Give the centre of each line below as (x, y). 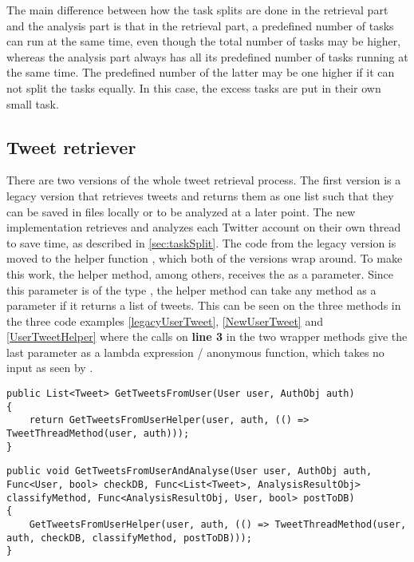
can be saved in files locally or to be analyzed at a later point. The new (181, 211)
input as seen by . (50, 368)
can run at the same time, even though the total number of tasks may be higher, (204, 41)
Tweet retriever (71, 146)
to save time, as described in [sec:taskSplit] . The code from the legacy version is (201, 242)
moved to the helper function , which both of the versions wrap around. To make (205, 258)
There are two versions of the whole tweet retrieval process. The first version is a (204, 180)
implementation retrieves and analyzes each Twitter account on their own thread (204, 227)
